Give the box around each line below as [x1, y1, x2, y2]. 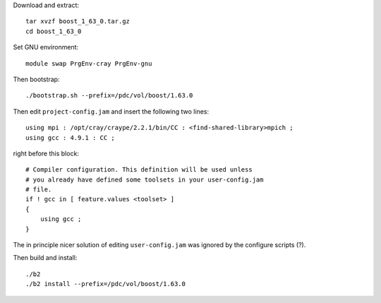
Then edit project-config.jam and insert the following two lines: [13, 107, 210, 116]
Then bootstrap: [13, 75, 60, 83]
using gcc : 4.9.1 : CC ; [25, 133, 116, 141]
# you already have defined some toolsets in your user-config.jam [25, 175, 264, 184]
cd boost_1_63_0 [25, 27, 82, 35]
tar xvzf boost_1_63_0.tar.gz [25, 18, 131, 25]
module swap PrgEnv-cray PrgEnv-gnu [25, 59, 152, 67]
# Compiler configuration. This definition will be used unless [25, 166, 253, 174]
